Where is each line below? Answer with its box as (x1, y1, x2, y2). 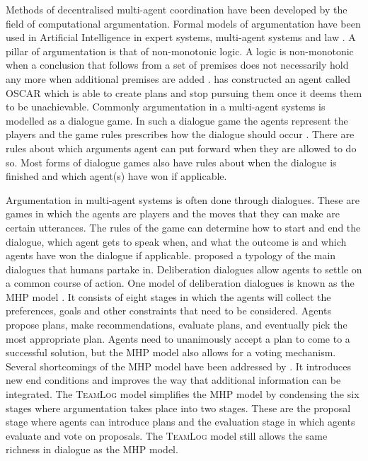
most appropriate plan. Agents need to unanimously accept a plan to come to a (6, 331, 350, 346)
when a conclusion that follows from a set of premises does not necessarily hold (6, 57, 349, 72)
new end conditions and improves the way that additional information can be (6, 372, 341, 387)
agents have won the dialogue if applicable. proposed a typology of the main (6, 248, 336, 263)
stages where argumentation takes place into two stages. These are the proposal (6, 400, 351, 415)
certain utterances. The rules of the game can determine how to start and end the (6, 220, 361, 234)
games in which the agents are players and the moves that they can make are (6, 206, 340, 221)
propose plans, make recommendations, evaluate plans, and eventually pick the (6, 317, 347, 332)
